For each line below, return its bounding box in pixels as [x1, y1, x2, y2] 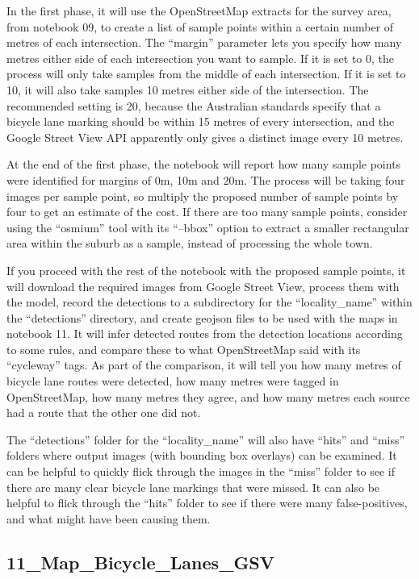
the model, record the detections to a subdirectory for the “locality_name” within [6, 294, 413, 310]
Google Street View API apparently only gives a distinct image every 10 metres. [6, 128, 404, 145]
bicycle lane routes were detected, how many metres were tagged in [6, 373, 339, 389]
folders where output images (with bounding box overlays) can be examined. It [6, 447, 397, 464]
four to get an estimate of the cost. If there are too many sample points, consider [6, 203, 408, 220]
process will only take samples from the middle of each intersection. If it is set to [6, 65, 406, 82]
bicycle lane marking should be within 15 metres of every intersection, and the [6, 113, 395, 130]
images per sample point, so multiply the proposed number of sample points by [6, 187, 399, 204]
